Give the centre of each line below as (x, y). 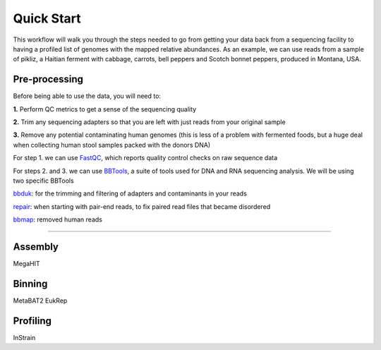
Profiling (32, 321)
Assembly (36, 247)
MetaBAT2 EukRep (40, 301)
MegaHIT (26, 264)
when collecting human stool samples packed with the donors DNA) (112, 145)
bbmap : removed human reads (58, 219)
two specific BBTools (43, 181)
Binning (30, 283)
